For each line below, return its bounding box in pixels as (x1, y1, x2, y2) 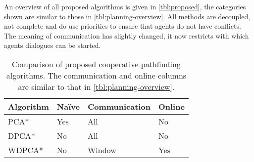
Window (87, 144, 116, 156)
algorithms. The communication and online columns (6, 69, 187, 81)
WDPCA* (8, 144, 44, 156)
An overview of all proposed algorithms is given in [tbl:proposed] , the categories (4, 1, 246, 11)
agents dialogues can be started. (4, 40, 101, 50)
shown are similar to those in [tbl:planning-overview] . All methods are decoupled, (4, 11, 251, 21)
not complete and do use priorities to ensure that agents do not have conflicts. (4, 21, 241, 31)
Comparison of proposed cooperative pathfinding (12, 58, 181, 70)
